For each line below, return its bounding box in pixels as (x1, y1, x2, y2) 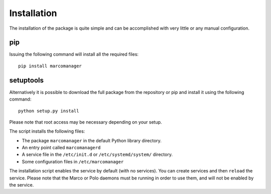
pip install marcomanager (18, 63, 82, 69)
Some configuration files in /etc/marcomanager (22, 158, 124, 164)
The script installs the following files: (9, 128, 85, 134)
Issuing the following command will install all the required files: (9, 51, 139, 57)
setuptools (9, 76, 44, 84)
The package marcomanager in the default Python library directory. (22, 137, 162, 143)
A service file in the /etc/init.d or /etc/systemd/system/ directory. (22, 151, 173, 158)
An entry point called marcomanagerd (22, 145, 101, 151)
